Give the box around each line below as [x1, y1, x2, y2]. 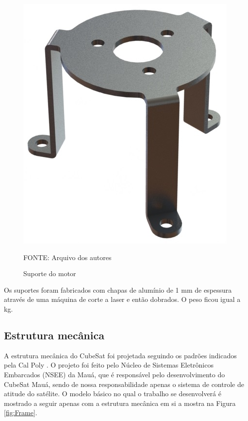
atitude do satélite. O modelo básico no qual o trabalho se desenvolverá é [4, 388, 221, 399]
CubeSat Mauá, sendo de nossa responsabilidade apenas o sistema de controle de [4, 379, 244, 389]
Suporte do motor [23, 268, 76, 279]
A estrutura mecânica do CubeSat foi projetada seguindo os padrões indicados [4, 350, 237, 360]
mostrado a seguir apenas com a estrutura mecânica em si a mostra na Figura [4, 398, 236, 408]
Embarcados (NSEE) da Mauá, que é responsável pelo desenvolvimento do [4, 369, 225, 379]
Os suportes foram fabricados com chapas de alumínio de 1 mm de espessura [4, 284, 232, 295]
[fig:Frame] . [4, 407, 37, 418]
